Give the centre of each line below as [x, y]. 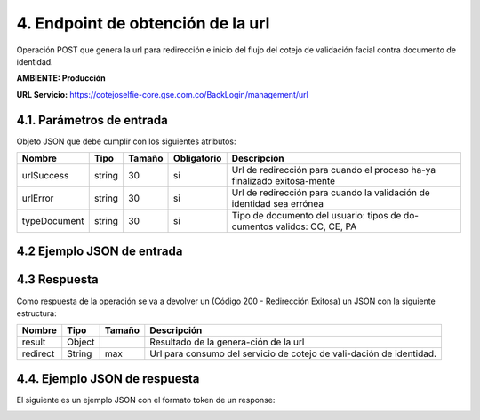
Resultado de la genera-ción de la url [227, 342]
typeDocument [53, 221]
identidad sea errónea [278, 204]
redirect [38, 353]
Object [81, 342]
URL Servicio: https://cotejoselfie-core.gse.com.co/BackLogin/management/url [162, 94]
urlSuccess [45, 176]
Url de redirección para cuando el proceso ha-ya [333, 170]
